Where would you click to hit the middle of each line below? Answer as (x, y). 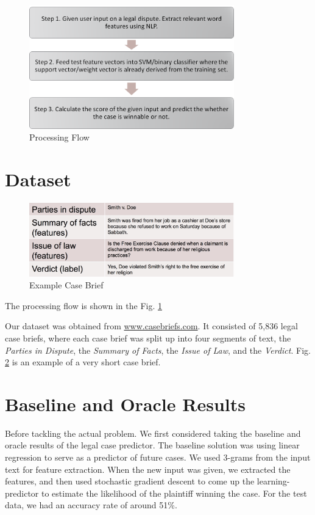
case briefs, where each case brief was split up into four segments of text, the (148, 338)
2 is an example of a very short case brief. (83, 362)
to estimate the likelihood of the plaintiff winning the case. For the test (174, 493)
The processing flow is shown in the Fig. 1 (83, 305)
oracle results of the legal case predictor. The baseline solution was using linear (152, 445)
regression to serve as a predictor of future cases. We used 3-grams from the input (158, 457)
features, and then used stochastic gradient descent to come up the (130, 481)
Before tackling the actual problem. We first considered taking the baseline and (153, 433)
